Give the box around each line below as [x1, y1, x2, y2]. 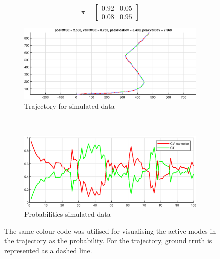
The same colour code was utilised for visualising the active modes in [4, 225, 216, 236]
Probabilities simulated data [24, 209, 111, 219]
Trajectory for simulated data [24, 101, 115, 111]
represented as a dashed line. [4, 245, 92, 256]
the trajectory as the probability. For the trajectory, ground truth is [4, 235, 212, 246]
